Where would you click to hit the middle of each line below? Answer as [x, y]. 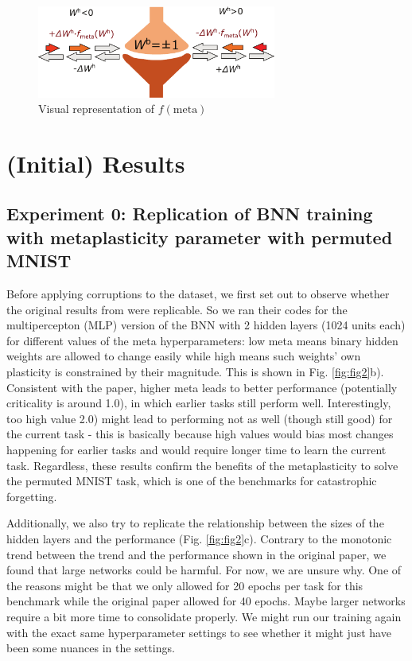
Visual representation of [97, 109]
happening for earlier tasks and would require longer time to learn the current [196, 449]
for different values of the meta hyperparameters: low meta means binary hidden [202, 340]
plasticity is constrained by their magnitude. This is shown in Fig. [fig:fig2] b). [195, 372]
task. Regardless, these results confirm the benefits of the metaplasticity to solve [202, 465]
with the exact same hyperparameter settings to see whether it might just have [199, 632]
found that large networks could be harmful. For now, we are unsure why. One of [204, 570]
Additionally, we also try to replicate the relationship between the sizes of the [195, 523]
